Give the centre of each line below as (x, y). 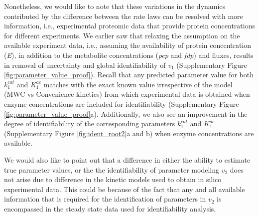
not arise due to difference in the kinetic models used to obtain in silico (113, 179)
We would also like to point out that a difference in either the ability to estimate (127, 159)
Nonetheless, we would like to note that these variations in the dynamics (115, 6)
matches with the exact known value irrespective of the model (138, 84)
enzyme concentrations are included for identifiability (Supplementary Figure (122, 104)
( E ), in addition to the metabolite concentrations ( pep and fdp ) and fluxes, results (129, 55)
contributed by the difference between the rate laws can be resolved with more (124, 16)
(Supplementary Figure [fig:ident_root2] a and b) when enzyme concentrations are (129, 133)
